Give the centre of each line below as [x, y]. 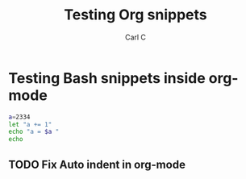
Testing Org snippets [136, 15]
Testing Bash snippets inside [107, 78]
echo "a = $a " [34, 132]
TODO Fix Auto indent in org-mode [97, 164]
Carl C [136, 37]
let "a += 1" [30, 124]
